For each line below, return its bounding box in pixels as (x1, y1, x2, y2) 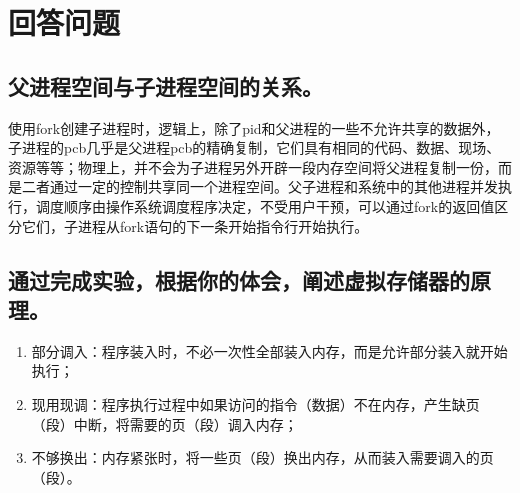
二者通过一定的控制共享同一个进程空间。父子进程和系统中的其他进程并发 (21, 176, 498, 197)
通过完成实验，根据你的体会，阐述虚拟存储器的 (8, 264, 470, 295)
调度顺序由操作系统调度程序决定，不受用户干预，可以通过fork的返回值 (35, 195, 495, 216)
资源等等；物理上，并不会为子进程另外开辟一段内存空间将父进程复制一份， (8, 156, 498, 177)
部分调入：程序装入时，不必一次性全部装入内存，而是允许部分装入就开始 (31, 340, 508, 361)
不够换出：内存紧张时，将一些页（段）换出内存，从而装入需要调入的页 (31, 447, 494, 468)
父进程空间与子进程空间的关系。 (8, 70, 323, 101)
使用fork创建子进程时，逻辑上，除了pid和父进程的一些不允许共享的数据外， (8, 117, 500, 138)
